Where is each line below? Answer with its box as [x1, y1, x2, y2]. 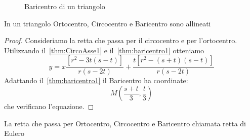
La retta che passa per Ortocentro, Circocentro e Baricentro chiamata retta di [4, 118, 246, 128]
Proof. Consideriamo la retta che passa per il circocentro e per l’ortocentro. [4, 35, 237, 46]
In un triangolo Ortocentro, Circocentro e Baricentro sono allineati [4, 18, 211, 28]
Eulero [4, 128, 24, 138]
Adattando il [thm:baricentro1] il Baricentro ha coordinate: [4, 75, 188, 86]
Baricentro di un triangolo [24, 1, 105, 11]
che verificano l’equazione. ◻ [4, 101, 94, 111]
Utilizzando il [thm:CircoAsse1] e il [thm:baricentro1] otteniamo [4, 45, 204, 55]
